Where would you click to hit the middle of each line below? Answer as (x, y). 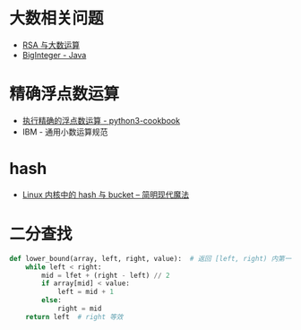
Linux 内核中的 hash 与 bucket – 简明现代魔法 (106, 195)
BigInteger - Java (54, 55)
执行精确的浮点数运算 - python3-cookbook (101, 120)
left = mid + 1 (86, 292)
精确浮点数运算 (64, 94)
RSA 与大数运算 (51, 45)
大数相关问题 (57, 18)
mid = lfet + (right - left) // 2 (106, 275)
